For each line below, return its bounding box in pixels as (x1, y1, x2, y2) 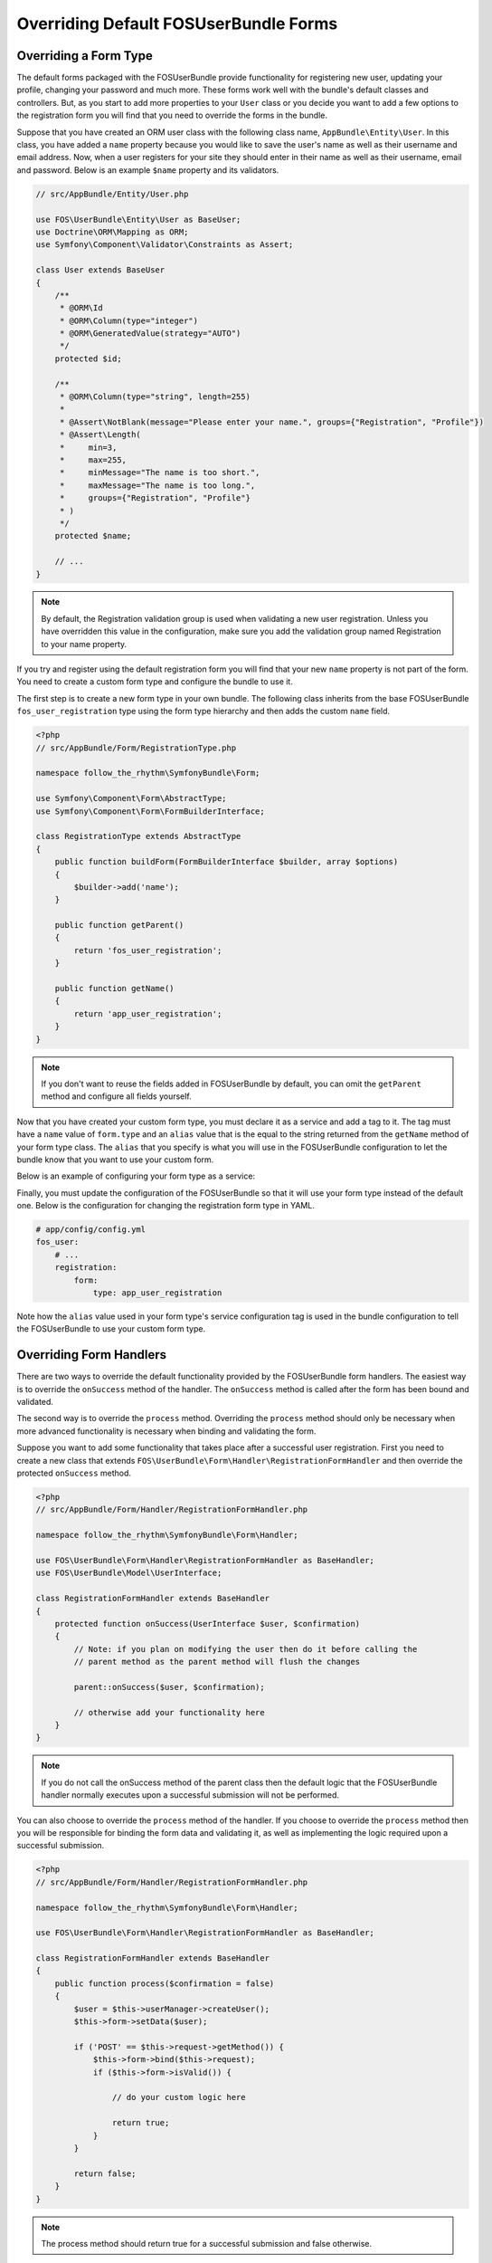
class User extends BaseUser (35, 265, 166, 275)
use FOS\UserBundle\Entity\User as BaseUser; (35, 214, 241, 224)
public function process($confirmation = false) (54, 1978, 275, 1989)
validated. (16, 1397, 54, 1408)
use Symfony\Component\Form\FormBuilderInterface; (35, 806, 266, 816)
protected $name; (54, 530, 132, 541)
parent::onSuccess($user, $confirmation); (73, 1682, 266, 1692)
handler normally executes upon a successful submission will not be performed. (41, 1790, 339, 1800)
